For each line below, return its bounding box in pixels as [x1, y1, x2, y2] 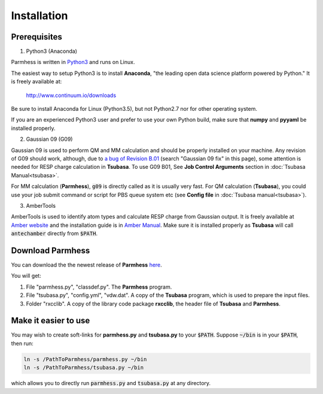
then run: [11, 340, 34, 347]
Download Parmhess [11, 246, 90, 256]
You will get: [11, 272, 41, 280]
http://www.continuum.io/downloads [26, 92, 117, 99]
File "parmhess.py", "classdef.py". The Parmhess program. [26, 283, 172, 290]
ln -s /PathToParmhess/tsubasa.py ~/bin [23, 364, 144, 371]
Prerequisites [11, 32, 62, 42]
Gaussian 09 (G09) [26, 135, 73, 143]
